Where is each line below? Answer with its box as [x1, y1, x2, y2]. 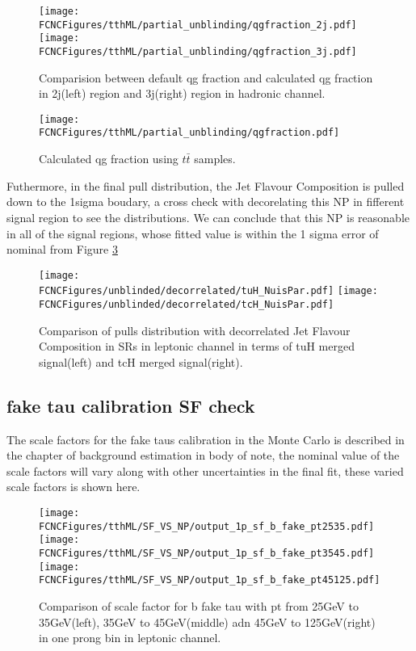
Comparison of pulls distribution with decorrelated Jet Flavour [39, 321, 351, 338]
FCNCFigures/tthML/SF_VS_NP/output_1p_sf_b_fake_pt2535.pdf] [39, 520, 375, 532]
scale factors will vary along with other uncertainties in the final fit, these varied [6, 462, 404, 479]
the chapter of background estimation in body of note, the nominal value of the [6, 447, 400, 464]
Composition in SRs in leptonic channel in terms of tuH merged [39, 338, 355, 355]
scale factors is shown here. [6, 478, 141, 495]
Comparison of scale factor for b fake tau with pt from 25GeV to [39, 597, 359, 614]
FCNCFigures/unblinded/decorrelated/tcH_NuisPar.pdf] [39, 299, 334, 310]
